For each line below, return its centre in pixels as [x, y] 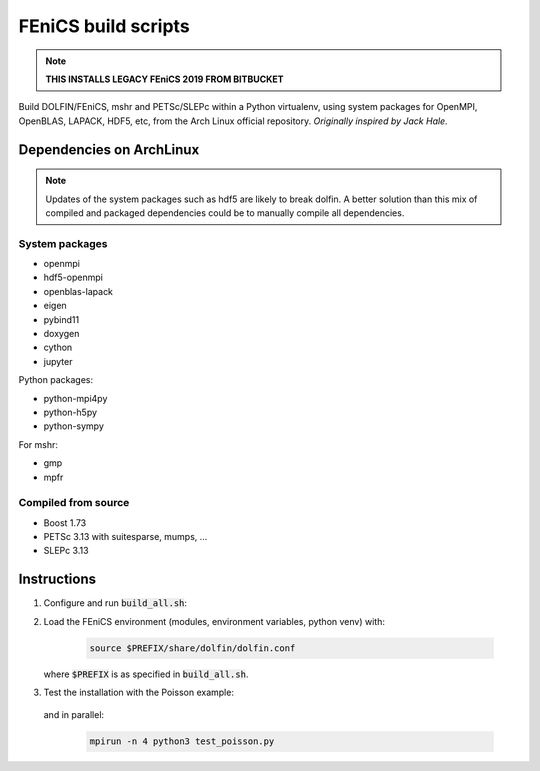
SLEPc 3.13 [66, 551]
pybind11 [61, 319]
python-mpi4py [75, 398]
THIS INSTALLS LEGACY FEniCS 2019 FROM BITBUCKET [164, 79]
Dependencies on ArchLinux [109, 149]
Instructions [57, 579]
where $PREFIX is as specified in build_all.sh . [146, 674]
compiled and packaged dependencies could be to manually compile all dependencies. [225, 212]
